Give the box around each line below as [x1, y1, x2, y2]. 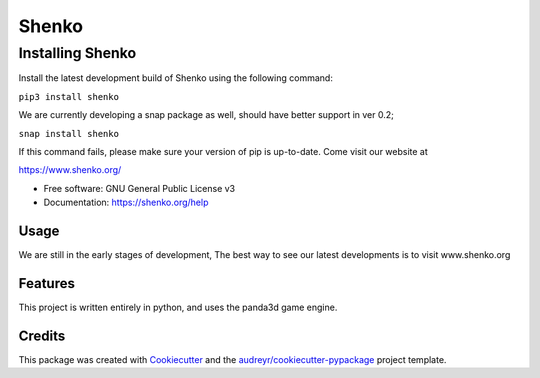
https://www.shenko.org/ [18, 164, 122, 176]
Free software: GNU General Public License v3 [43, 182, 236, 194]
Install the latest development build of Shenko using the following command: [18, 72, 334, 84]
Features [18, 275, 75, 292]
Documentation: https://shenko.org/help [43, 196, 209, 209]
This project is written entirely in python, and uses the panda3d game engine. [18, 301, 338, 313]
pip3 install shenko [18, 91, 120, 102]
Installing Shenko [18, 44, 137, 62]
